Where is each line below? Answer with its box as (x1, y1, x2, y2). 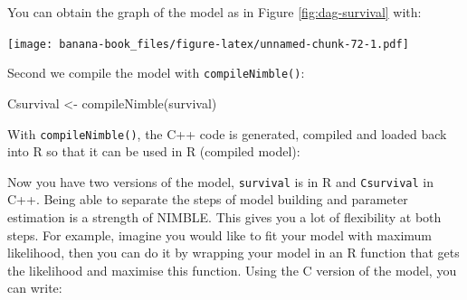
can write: (7, 278, 62, 297)
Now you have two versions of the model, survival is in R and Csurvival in (7, 172, 434, 191)
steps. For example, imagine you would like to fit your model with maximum (7, 225, 433, 244)
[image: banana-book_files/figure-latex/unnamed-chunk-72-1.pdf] (7, 37, 409, 51)
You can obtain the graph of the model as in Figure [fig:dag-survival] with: (7, 3, 422, 21)
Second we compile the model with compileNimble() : (7, 63, 305, 82)
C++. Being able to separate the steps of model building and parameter (7, 190, 408, 209)
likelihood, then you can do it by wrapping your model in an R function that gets (7, 243, 460, 262)
